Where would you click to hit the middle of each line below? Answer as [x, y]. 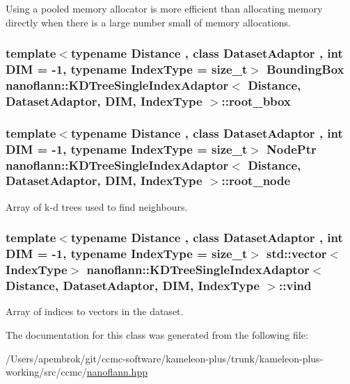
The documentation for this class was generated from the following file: [157, 334]
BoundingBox [305, 69]
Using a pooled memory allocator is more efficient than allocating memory [164, 8]
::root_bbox [256, 101]
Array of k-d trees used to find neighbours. [97, 206]
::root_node [256, 181]
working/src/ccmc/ [46, 372]
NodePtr [292, 149]
